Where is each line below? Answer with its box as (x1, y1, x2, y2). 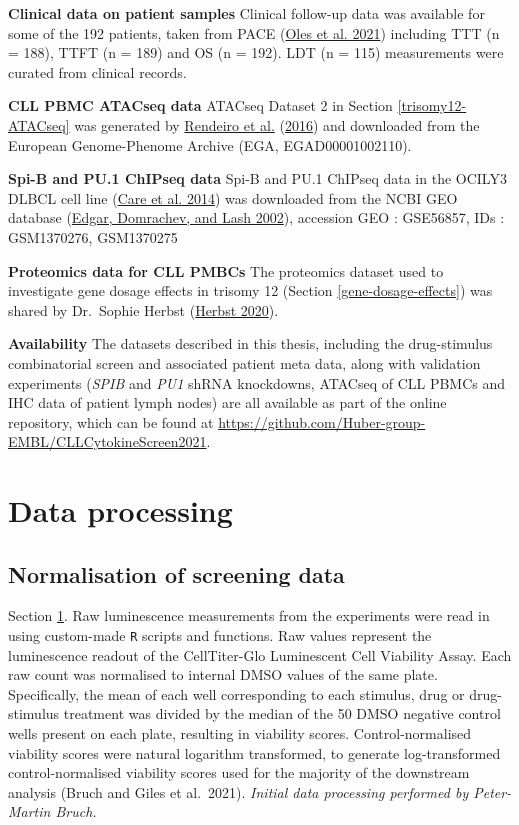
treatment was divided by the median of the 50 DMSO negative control (63, 703, 501, 724)
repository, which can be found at (8, 411, 214, 432)
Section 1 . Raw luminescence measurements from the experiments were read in (8, 605, 490, 626)
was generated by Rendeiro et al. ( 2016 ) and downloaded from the (74, 114, 480, 135)
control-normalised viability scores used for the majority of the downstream (8, 762, 470, 783)
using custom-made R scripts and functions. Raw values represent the (8, 625, 432, 646)
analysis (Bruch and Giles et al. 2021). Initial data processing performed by (8, 781, 469, 802)
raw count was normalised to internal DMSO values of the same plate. (8, 664, 438, 685)
